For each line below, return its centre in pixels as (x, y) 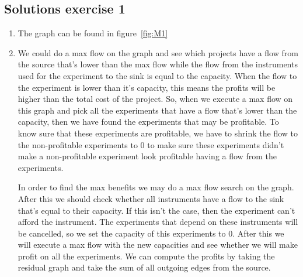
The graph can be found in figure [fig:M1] (93, 33)
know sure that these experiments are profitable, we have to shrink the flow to (158, 133)
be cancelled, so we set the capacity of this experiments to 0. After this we (151, 233)
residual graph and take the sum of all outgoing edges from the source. (144, 267)
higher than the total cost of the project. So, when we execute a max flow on (155, 99)
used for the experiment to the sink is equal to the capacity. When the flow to (157, 75)
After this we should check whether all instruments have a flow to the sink (151, 198)
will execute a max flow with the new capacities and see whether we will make (158, 244)
